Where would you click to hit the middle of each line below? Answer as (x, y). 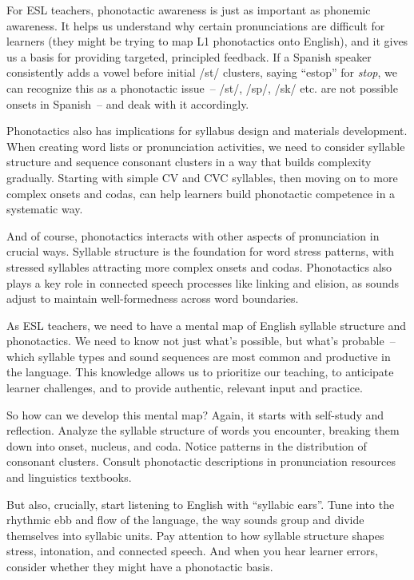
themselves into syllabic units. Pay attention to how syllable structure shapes (195, 535)
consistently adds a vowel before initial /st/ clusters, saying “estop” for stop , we (202, 72)
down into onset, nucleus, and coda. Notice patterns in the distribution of (187, 445)
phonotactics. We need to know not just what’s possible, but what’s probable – (201, 341)
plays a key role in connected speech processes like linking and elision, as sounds (203, 282)
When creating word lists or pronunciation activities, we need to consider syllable (206, 146)
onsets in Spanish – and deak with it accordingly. (128, 103)
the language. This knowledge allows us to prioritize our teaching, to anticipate (200, 372)
